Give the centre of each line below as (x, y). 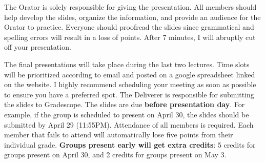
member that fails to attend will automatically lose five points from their (119, 135)
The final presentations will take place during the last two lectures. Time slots (127, 64)
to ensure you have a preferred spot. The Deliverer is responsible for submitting (129, 94)
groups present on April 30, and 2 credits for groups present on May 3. (115, 155)
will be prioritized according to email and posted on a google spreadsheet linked (130, 74)
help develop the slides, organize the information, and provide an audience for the (132, 17)
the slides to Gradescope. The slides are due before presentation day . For (125, 104)
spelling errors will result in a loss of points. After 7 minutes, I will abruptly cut (130, 37)
